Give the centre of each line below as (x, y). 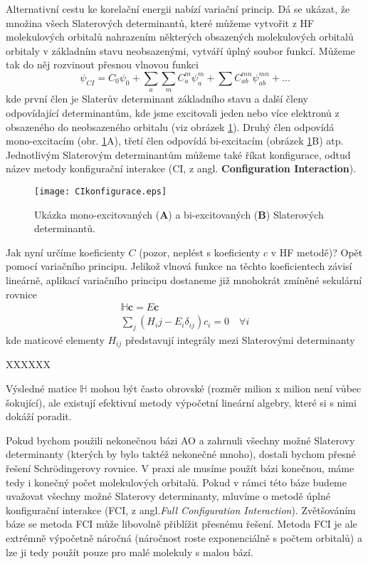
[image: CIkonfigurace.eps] (101, 191)
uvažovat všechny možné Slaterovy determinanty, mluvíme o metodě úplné (168, 496)
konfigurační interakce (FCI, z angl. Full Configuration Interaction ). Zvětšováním (181, 510)
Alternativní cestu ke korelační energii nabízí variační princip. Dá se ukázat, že (178, 9)
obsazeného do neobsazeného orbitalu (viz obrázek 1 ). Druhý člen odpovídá (170, 126)
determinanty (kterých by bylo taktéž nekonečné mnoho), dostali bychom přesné (181, 454)
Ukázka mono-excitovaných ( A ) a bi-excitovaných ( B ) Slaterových (179, 214)
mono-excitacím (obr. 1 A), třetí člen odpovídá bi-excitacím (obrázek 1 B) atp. (175, 141)
